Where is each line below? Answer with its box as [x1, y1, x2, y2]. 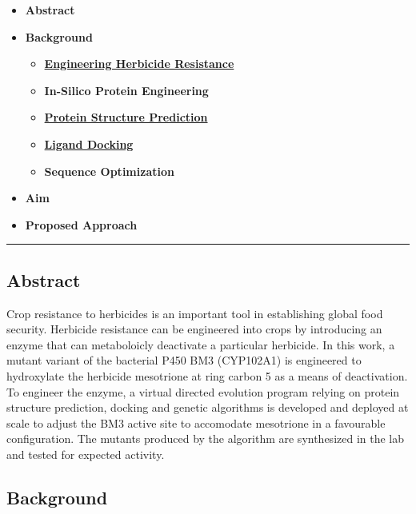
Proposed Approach [25, 216, 138, 233]
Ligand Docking [44, 135, 134, 152]
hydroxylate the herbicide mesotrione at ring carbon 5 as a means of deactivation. [6, 367, 408, 384]
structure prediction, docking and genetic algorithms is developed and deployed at [6, 399, 409, 416]
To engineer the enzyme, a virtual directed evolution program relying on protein [6, 383, 400, 400]
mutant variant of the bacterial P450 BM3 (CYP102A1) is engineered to [6, 352, 362, 369]
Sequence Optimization [44, 162, 174, 179]
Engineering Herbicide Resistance [44, 55, 234, 72]
